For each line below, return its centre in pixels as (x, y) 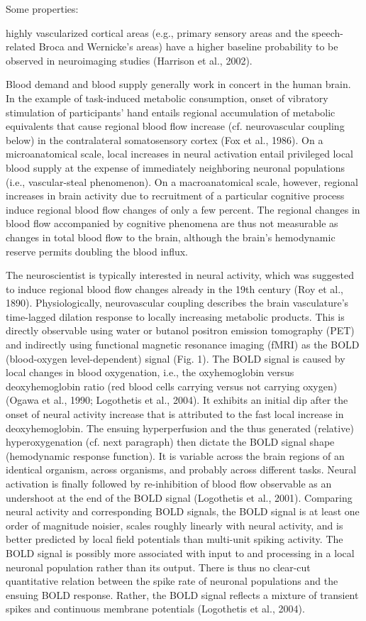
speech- (327, 32)
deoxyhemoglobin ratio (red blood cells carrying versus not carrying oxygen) (172, 386)
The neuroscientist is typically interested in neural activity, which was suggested (180, 275)
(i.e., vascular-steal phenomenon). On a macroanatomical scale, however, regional (182, 181)
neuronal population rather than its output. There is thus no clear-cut (158, 567)
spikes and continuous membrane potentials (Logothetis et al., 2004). (155, 609)
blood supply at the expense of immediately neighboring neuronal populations (175, 167)
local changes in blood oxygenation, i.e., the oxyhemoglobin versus (150, 372)
